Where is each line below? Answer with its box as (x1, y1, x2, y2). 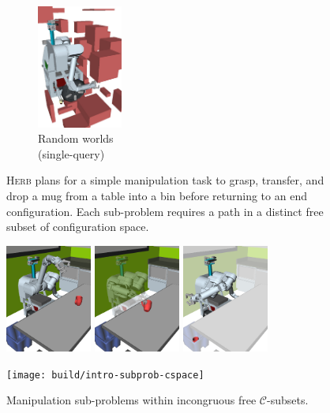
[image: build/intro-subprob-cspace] (6, 369, 204, 381)
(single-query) (38, 145, 105, 162)
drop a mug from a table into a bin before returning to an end (6, 187, 307, 203)
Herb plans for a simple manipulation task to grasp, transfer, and (6, 172, 324, 188)
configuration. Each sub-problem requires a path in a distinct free (6, 203, 324, 219)
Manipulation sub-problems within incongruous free (6, 392, 257, 408)
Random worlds (38, 130, 114, 147)
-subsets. (267, 392, 309, 408)
